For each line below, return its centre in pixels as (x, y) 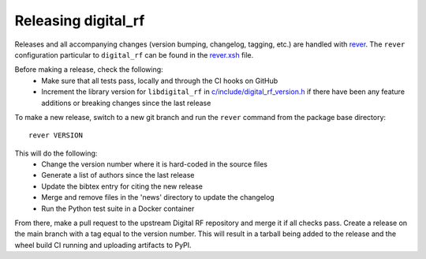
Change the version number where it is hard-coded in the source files (155, 164)
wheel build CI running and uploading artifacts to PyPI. (103, 245)
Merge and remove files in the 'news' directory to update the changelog (158, 197)
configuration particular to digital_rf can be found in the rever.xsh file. (134, 54)
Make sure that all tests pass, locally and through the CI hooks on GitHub (160, 81)
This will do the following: (56, 153)
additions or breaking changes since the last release (126, 103)
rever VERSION (56, 135)
